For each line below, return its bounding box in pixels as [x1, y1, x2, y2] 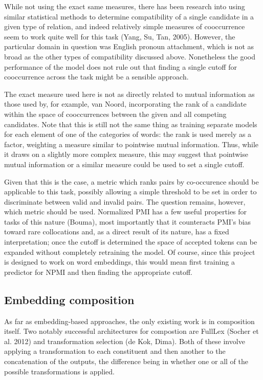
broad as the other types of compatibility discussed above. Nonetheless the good [4, 51, 255, 62]
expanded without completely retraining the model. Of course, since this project [4, 246, 255, 257]
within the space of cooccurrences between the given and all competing [4, 108, 227, 119]
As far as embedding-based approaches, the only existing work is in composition [4, 315, 255, 326]
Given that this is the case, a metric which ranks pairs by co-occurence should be [4, 176, 259, 187]
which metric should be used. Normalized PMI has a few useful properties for [4, 206, 247, 217]
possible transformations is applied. [4, 366, 115, 376]
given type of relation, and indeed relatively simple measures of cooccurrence [4, 21, 245, 32]
